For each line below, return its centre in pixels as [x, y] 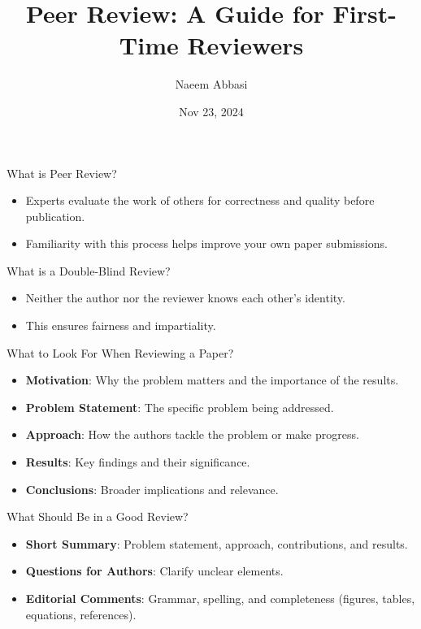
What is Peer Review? [62, 173]
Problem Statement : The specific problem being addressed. [180, 407]
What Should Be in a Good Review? [98, 516]
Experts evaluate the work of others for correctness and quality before [200, 200]
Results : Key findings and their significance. [138, 462]
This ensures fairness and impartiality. [121, 325]
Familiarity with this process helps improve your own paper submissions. [206, 243]
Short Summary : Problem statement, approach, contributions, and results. [217, 543]
